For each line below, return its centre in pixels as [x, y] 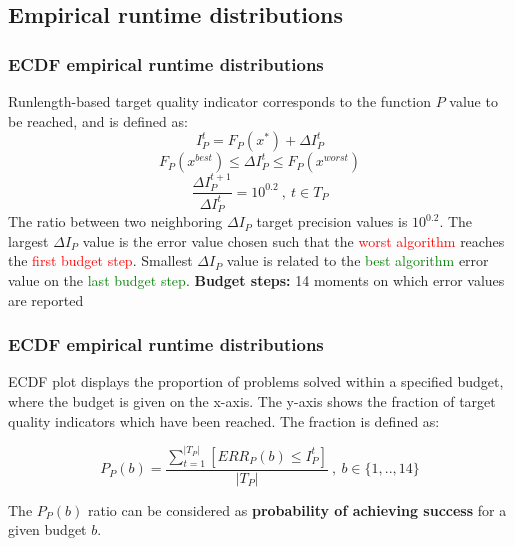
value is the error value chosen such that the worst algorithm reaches [293, 240]
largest [28, 240]
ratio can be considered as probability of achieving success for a [297, 509]
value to [473, 101]
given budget [47, 529]
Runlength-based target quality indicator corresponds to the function [219, 101]
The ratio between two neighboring [115, 221]
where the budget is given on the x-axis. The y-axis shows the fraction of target [252, 401]
